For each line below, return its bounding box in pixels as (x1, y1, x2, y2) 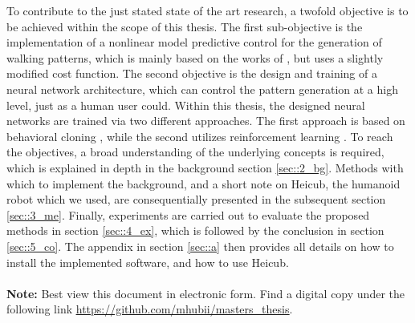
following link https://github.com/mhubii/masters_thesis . (6, 301, 293, 317)
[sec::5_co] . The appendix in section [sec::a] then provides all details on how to (6, 237, 394, 254)
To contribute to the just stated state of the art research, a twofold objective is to (6, 2, 409, 18)
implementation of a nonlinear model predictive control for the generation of (6, 34, 382, 50)
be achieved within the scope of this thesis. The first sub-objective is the (6, 18, 363, 34)
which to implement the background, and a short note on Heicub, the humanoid (6, 175, 401, 192)
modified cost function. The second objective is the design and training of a (6, 65, 377, 82)
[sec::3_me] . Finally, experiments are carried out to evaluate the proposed (6, 206, 370, 223)
